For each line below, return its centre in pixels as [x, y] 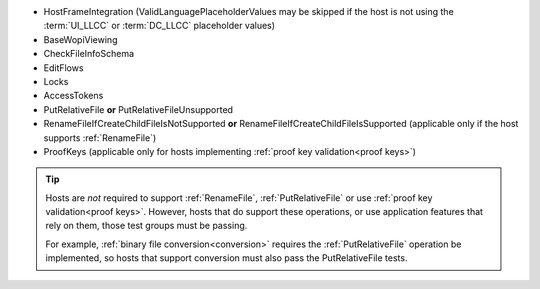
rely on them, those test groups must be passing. [146, 226]
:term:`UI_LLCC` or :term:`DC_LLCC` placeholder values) [159, 26]
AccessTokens [73, 96]
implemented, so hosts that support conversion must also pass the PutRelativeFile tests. [226, 258]
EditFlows [63, 67]
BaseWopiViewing [80, 39]
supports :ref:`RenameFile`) [100, 137]
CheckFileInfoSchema [89, 54]
